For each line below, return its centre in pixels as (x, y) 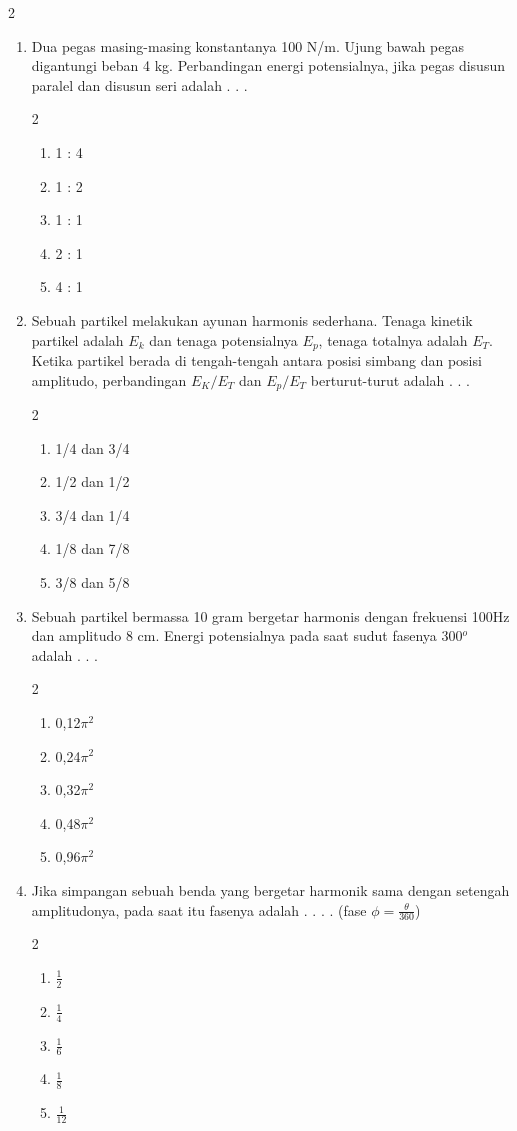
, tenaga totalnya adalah (393, 339)
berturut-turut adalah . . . (390, 379)
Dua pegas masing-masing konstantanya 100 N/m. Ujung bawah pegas (248, 45)
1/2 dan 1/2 (92, 481)
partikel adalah (77, 339)
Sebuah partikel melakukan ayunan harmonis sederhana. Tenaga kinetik (252, 319)
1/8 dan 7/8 (92, 548)
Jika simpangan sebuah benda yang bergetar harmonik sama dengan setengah (270, 889)
